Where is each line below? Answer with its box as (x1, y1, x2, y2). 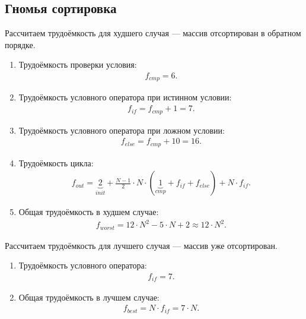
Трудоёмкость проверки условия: (18, 58, 137, 71)
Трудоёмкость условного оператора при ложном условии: (18, 124, 225, 136)
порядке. (5, 38, 36, 50)
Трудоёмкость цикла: (18, 156, 94, 169)
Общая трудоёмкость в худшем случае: (18, 206, 159, 218)
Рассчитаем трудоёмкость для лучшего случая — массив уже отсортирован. (5, 239, 278, 251)
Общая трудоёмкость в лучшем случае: (18, 290, 160, 303)
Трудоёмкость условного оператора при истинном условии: (18, 91, 232, 103)
